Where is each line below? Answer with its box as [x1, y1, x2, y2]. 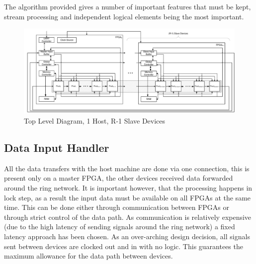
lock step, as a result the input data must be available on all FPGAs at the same [4, 192, 251, 202]
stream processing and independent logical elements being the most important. [4, 11, 244, 21]
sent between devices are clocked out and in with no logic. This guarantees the [4, 241, 243, 251]
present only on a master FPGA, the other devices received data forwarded [4, 173, 233, 183]
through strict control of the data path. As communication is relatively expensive [4, 211, 252, 222]
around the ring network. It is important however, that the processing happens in [4, 183, 253, 193]
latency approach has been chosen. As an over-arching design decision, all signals [4, 231, 250, 241]
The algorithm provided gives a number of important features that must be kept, [4, 1, 251, 11]
